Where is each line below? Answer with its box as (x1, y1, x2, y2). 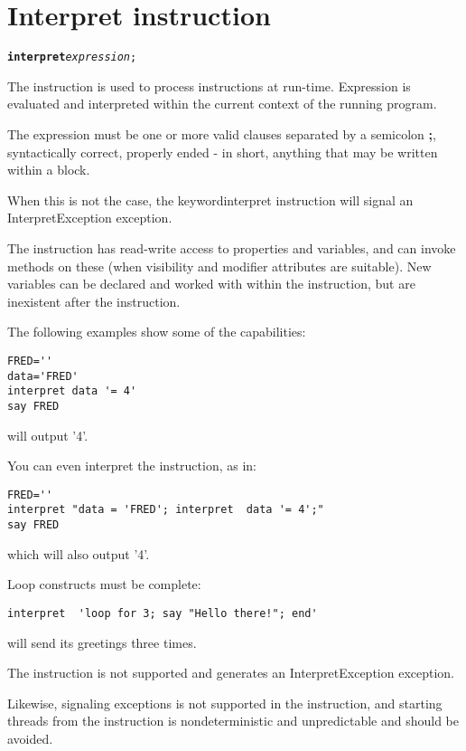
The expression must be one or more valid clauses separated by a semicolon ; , (7, 124, 436, 143)
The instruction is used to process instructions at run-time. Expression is (7, 76, 411, 95)
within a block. (7, 160, 90, 179)
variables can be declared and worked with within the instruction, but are (7, 274, 415, 293)
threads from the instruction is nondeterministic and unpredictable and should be (7, 711, 459, 730)
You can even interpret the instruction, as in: (7, 456, 257, 475)
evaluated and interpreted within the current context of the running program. (7, 94, 437, 113)
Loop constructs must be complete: (7, 575, 201, 594)
